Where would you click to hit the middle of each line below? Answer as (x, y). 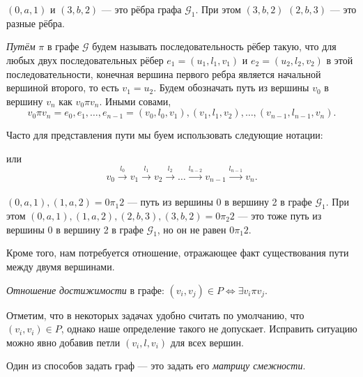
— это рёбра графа (141, 9)
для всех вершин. (207, 342)
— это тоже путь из (280, 215)
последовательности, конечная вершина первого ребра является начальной (164, 74)
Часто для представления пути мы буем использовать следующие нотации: (165, 135)
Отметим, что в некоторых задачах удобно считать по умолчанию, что (155, 315)
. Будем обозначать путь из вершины (231, 87)
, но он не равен (192, 229)
